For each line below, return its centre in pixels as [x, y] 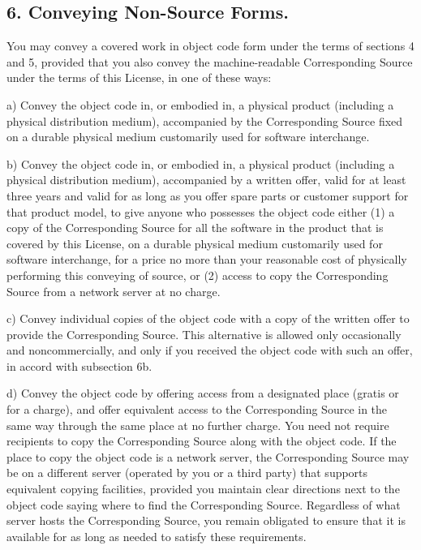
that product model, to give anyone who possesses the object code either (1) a [201, 211]
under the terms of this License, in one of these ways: [139, 77]
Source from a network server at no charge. [114, 291]
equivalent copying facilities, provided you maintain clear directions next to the [203, 489]
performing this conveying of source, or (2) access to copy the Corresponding [198, 275]
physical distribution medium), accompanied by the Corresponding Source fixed [205, 120]
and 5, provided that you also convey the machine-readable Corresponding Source [210, 61]
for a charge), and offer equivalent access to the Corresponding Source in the [197, 409]
